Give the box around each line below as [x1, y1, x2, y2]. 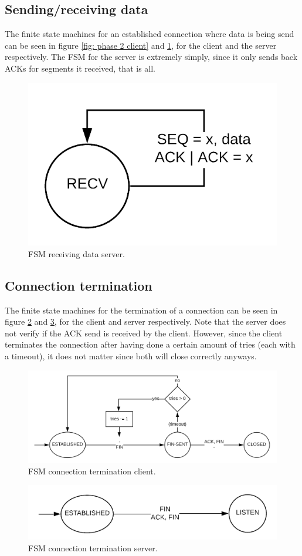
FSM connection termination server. [28, 541, 158, 554]
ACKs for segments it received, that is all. [5, 62, 156, 74]
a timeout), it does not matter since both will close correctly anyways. [5, 349, 257, 362]
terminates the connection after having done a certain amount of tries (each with [5, 338, 296, 351]
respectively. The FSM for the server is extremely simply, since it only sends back [5, 50, 298, 63]
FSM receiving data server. [28, 247, 125, 260]
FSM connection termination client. [28, 464, 156, 477]
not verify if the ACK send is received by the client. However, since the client [5, 326, 283, 339]
